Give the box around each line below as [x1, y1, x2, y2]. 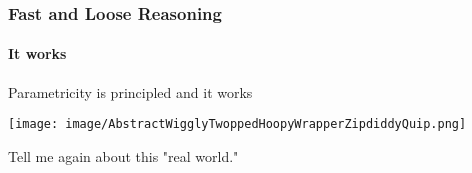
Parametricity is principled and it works [8, 81, 253, 102]
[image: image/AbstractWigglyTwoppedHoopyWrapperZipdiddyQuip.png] [8, 117, 467, 132]
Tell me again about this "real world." [8, 145, 239, 166]
